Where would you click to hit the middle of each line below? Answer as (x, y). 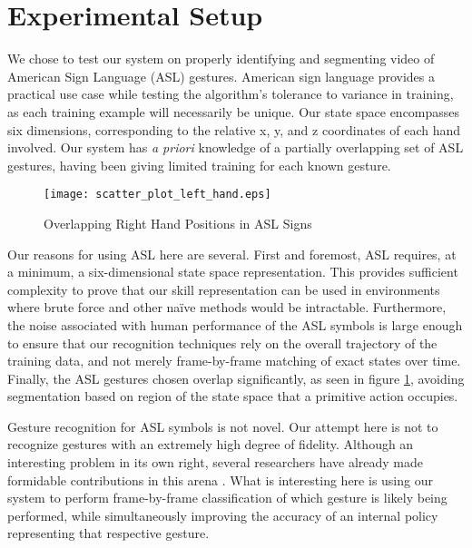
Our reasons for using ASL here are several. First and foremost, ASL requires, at (232, 254)
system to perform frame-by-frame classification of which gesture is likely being (227, 498)
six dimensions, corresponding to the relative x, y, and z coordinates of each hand (234, 129)
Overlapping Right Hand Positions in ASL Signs (178, 223)
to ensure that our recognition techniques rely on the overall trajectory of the (222, 342)
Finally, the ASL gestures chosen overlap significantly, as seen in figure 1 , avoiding (236, 378)
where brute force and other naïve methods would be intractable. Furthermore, (227, 307)
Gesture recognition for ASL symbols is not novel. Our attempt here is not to (223, 426)
